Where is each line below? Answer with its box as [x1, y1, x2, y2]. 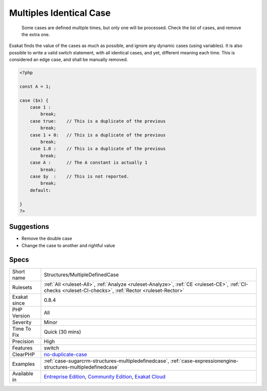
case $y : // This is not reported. [30, 174, 130, 179]
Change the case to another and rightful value [21, 242, 116, 248]
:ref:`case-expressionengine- [170, 357, 239, 364]
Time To [12, 325, 32, 332]
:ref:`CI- [230, 281, 248, 288]
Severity [12, 319, 32, 326]
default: [30, 187, 51, 193]
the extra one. [21, 31, 50, 37]
